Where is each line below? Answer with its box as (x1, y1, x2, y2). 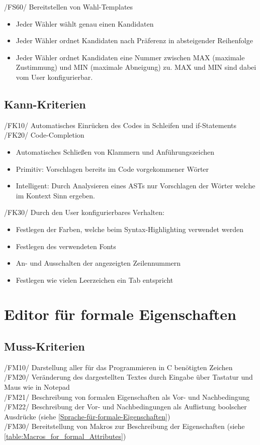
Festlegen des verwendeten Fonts (16, 241, 116, 251)
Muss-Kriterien (4, 339, 85, 354)
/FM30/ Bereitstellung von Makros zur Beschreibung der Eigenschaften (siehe (4, 421, 245, 431)
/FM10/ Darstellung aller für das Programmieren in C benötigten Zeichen (4, 362, 233, 372)
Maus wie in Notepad (4, 382, 70, 392)
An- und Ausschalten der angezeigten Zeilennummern (16, 258, 181, 268)
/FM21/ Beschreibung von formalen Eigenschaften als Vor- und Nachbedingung (4, 391, 250, 402)
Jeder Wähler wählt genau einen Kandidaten (16, 18, 154, 29)
